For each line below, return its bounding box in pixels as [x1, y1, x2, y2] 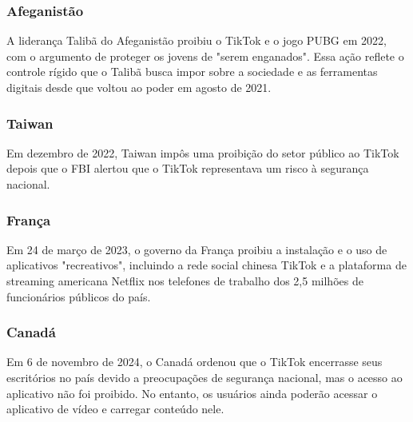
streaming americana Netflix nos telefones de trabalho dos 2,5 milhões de [6, 273, 363, 289]
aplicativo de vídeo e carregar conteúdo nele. [6, 400, 224, 417]
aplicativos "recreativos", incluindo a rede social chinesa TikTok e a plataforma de [6, 257, 407, 273]
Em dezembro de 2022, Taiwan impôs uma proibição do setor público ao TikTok [6, 144, 399, 161]
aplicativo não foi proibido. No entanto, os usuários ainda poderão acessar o [6, 384, 378, 401]
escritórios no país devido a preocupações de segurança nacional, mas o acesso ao [6, 369, 403, 385]
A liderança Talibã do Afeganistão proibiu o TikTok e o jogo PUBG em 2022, [6, 32, 387, 49]
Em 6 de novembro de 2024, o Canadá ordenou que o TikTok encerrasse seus [6, 353, 383, 370]
